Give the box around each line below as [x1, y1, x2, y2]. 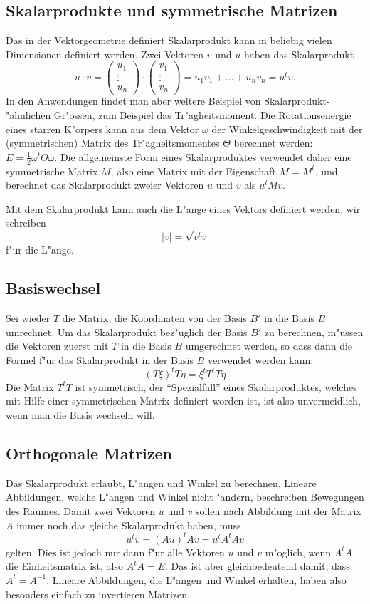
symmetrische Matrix [6, 163, 98, 178]
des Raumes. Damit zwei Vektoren [6, 504, 156, 519]
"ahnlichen [6, 108, 51, 123]
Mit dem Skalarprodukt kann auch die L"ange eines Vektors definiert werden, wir [6, 201, 361, 216]
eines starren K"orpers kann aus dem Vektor [6, 121, 199, 136]
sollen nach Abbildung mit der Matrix [195, 504, 361, 519]
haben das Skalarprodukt [243, 46, 354, 61]
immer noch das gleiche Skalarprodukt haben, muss [16, 517, 241, 532]
